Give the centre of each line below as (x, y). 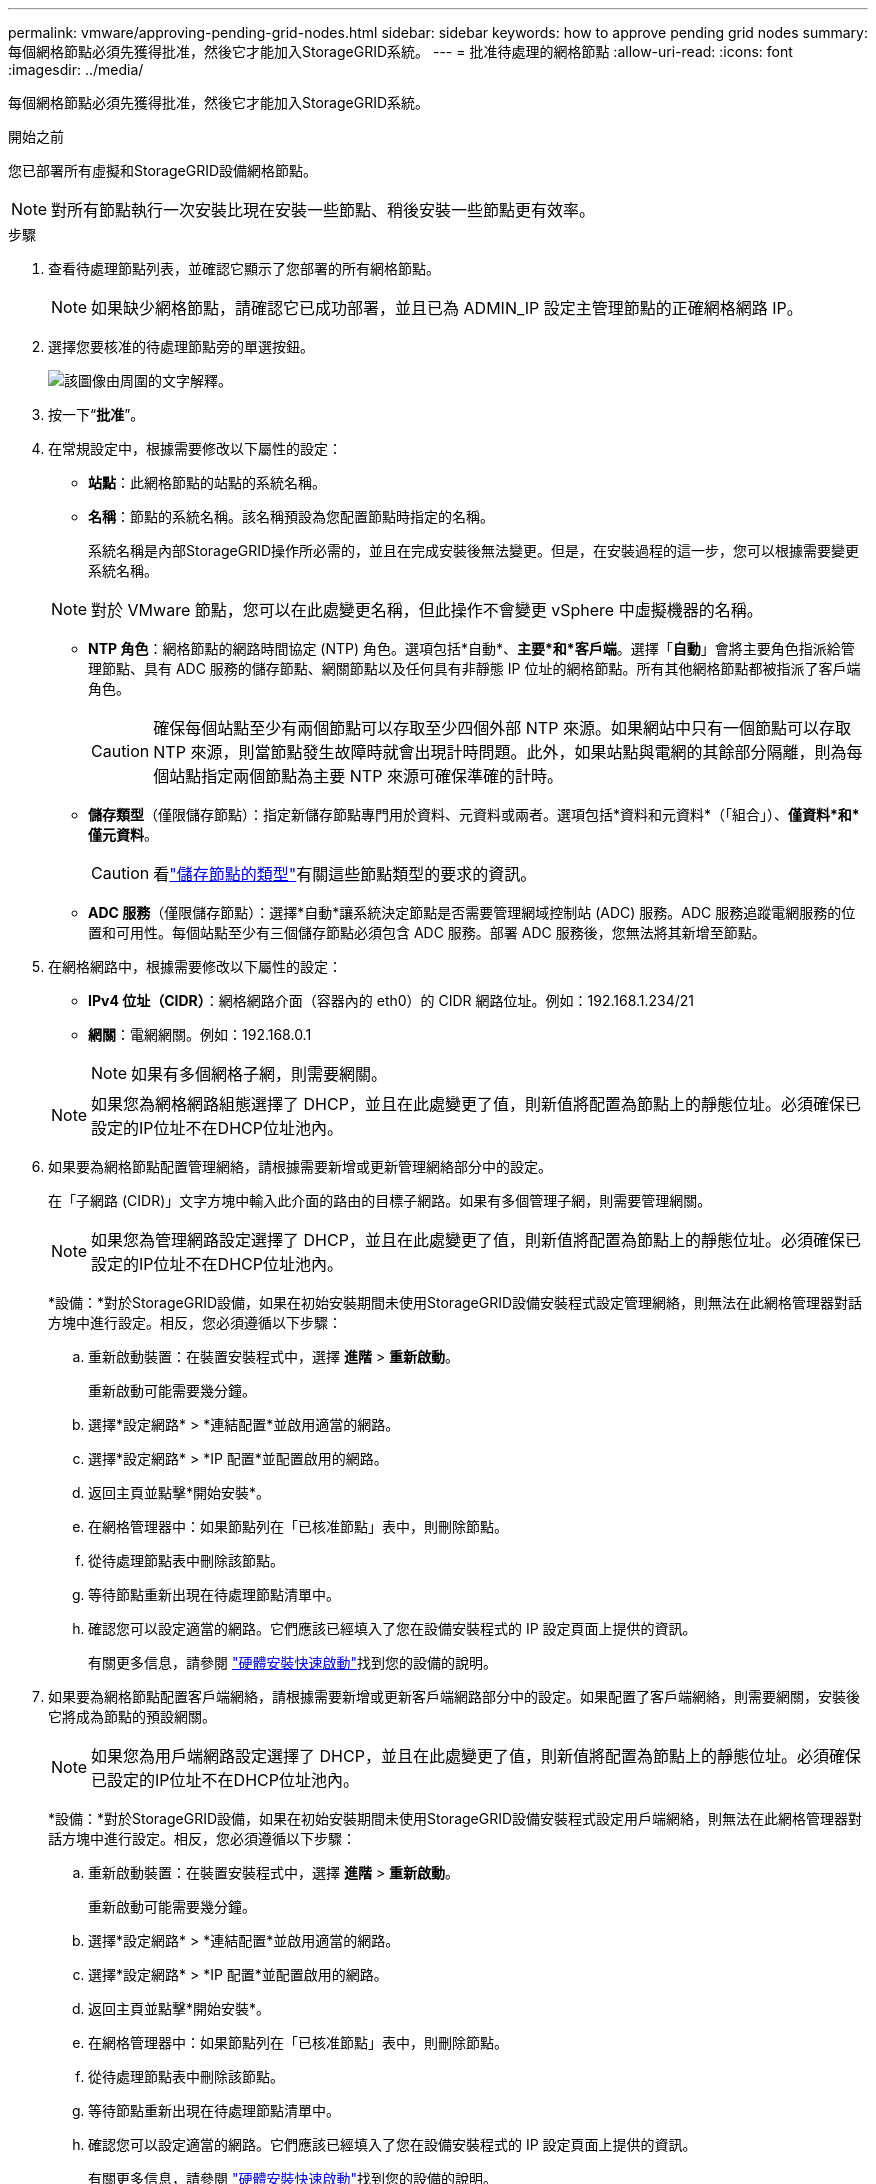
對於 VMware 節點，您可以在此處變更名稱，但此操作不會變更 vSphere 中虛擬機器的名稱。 (427, 610)
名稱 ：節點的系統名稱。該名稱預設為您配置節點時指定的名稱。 (291, 516)
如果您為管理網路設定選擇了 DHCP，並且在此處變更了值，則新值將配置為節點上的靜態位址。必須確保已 (476, 1240)
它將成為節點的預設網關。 (132, 1716)
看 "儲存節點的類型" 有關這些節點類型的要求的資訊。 (345, 874)
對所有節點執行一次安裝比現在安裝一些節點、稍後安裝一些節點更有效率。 (323, 210)
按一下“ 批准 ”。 (96, 414)
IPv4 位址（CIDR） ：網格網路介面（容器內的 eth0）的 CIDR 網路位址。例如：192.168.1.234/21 (391, 1000)
